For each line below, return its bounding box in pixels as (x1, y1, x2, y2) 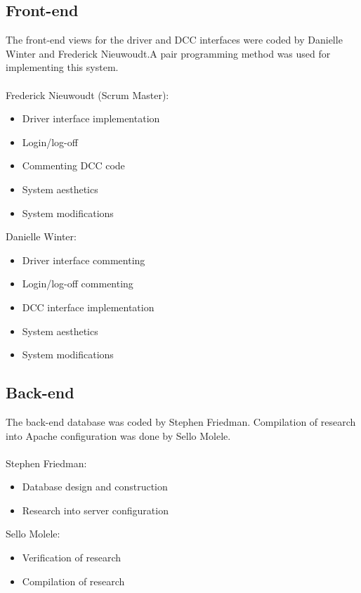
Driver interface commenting (22, 252, 145, 267)
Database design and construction (22, 479, 168, 494)
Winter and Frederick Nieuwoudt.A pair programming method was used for (6, 46, 331, 60)
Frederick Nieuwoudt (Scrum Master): (6, 87, 169, 102)
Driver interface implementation (22, 111, 160, 126)
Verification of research (22, 550, 121, 565)
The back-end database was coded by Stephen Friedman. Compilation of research (6, 414, 356, 429)
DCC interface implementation (22, 299, 155, 314)
